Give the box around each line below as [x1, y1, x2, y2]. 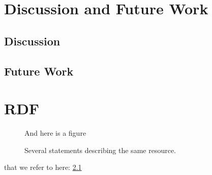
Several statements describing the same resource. [24, 144, 176, 155]
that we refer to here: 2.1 [4, 162, 82, 172]
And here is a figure [24, 128, 86, 138]
